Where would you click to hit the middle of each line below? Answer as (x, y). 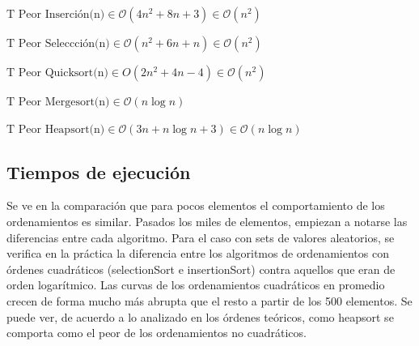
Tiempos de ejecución (99, 171)
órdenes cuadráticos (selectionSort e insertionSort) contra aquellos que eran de (201, 269)
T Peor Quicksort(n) (57, 73)
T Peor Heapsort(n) (56, 129)
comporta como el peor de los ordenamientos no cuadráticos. (157, 333)
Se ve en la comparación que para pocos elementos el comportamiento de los (196, 205)
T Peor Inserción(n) (56, 15)
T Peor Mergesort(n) (58, 102)
